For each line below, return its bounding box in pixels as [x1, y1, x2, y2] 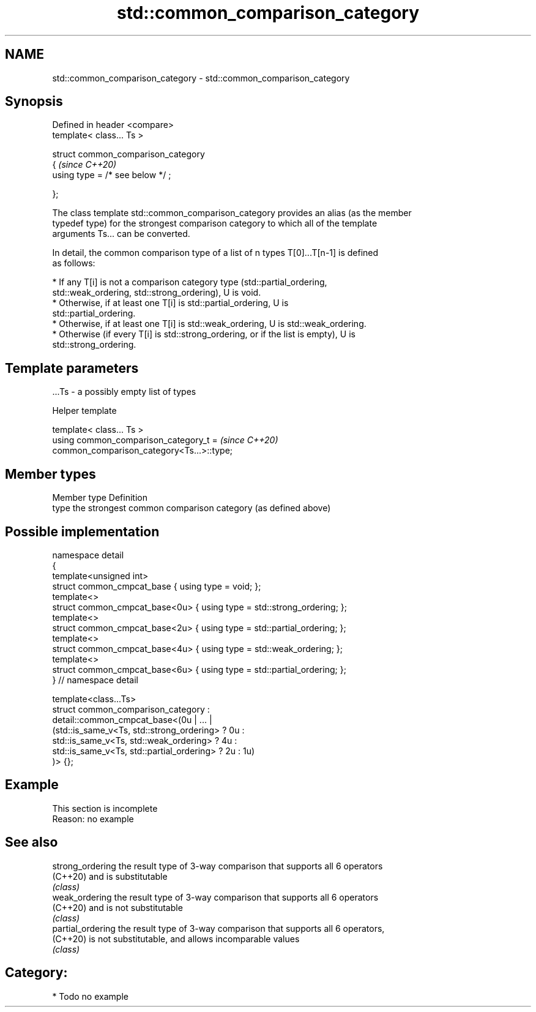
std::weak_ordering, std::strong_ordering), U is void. [52, 287, 261, 298]
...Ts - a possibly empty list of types [52, 386, 196, 397]
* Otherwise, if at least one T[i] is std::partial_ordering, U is [52, 298, 289, 309]
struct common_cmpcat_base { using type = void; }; [52, 580, 261, 591]
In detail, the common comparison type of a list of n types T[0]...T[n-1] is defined [52, 247, 379, 258]
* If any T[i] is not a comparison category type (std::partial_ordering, [52, 277, 327, 288]
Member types [5, 466, 96, 482]
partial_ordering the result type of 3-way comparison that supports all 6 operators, [52, 923, 385, 934]
